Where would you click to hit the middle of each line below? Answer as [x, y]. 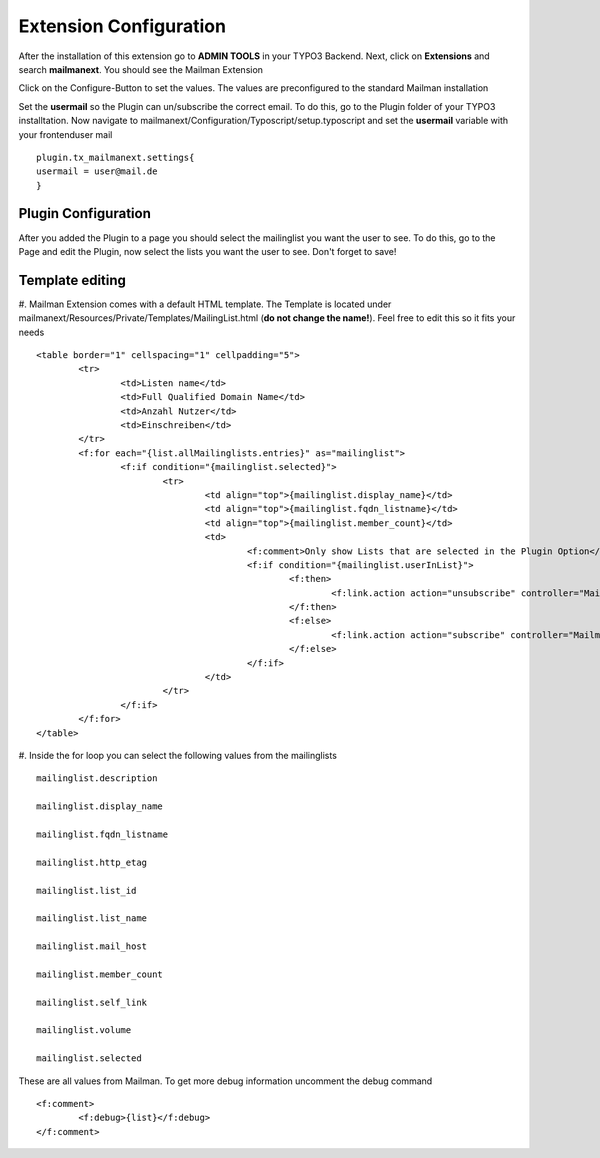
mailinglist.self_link [92, 1002]
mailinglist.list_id [86, 890]
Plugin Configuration [85, 213]
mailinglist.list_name [92, 918]
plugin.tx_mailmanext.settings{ [115, 157]
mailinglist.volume [84, 1030]
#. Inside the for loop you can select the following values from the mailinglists [177, 755]
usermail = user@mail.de [97, 171]
